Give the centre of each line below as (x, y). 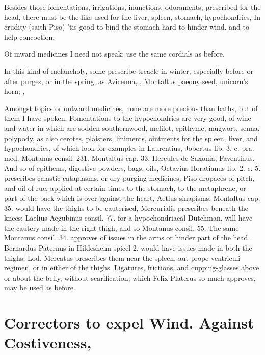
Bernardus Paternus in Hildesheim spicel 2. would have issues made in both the (128, 248)
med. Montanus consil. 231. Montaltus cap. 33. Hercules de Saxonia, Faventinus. (129, 158)
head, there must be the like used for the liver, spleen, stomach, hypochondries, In (132, 17)
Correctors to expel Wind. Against (129, 323)
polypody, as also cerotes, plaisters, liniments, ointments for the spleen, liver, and (131, 138)
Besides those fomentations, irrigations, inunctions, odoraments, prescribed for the (132, 7)
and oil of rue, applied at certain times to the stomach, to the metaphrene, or (125, 188)
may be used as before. (40, 288)
